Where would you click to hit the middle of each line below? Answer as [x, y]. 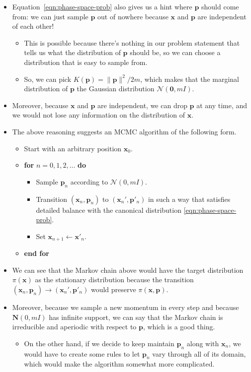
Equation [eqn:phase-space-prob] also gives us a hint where [102, 6]
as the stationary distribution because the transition [114, 279]
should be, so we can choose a [175, 52]
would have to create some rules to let [82, 353]
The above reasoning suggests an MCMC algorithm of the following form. [124, 131]
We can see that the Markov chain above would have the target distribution [128, 270]
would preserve [113, 289]
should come [220, 6]
